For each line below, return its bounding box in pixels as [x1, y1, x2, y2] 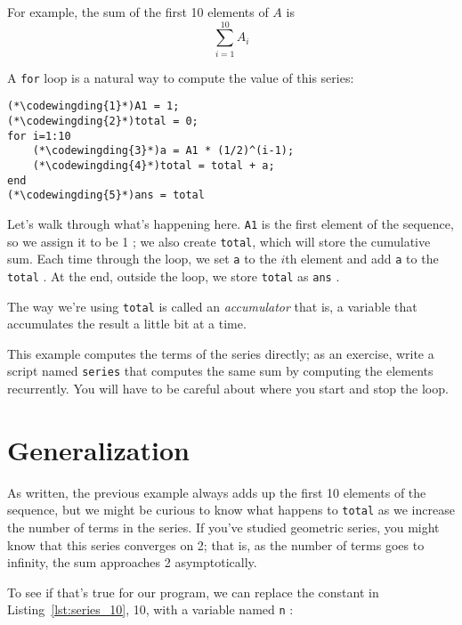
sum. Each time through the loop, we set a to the [7, 249, 277, 268]
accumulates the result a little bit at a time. [7, 314, 247, 333]
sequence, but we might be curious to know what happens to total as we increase [7, 500, 455, 519]
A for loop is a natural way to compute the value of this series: [7, 68, 354, 86]
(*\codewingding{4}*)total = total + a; [32, 159, 275, 172]
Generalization [7, 431, 190, 467]
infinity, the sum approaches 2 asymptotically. [7, 553, 257, 572]
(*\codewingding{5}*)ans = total [7, 189, 205, 202]
